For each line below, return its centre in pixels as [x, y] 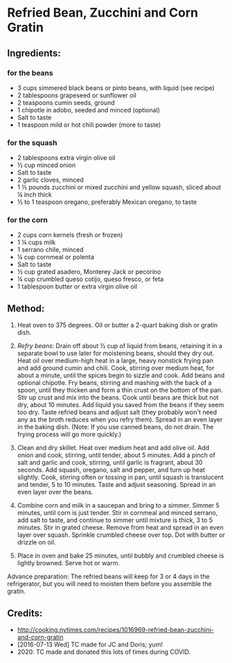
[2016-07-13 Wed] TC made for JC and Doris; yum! [90, 645]
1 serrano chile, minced [51, 250]
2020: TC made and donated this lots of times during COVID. [104, 652]
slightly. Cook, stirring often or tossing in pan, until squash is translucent [120, 477]
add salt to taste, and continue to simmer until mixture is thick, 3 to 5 [115, 520]
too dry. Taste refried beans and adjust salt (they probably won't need [117, 412]
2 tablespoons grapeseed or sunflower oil [77, 95]
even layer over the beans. [55, 492]
